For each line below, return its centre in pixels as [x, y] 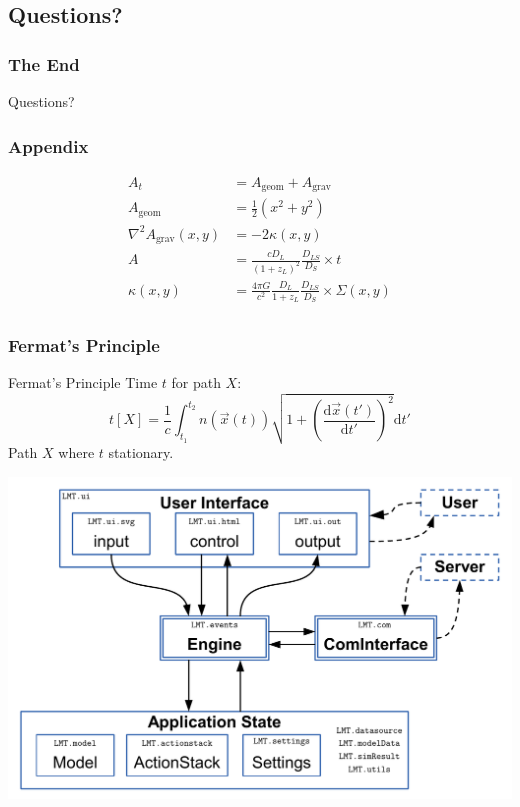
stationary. [141, 451]
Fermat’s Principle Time [83, 382]
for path [196, 382]
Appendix [48, 145]
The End [44, 63]
